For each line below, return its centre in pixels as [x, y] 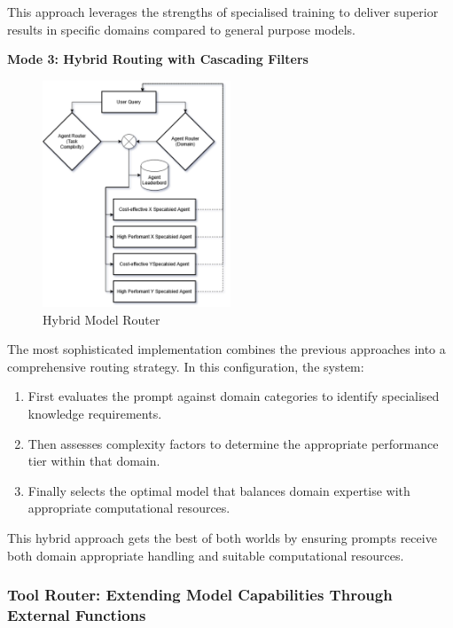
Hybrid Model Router [102, 319]
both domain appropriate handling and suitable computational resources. [206, 555]
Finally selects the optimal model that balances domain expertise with [219, 490]
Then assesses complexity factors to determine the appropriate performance [233, 443]
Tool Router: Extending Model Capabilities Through [200, 595]
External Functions [77, 614]
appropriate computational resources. [129, 508]
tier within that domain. [94, 461]
